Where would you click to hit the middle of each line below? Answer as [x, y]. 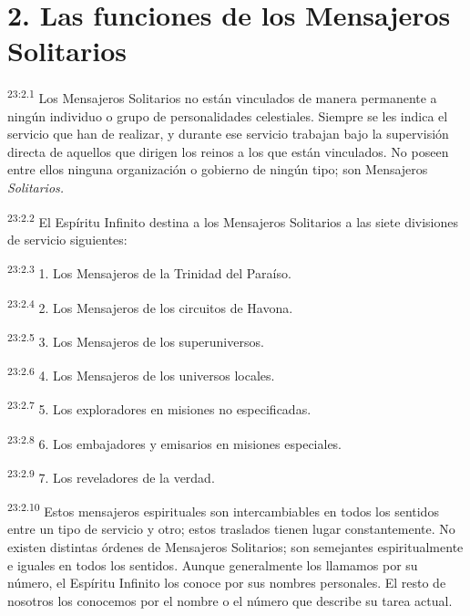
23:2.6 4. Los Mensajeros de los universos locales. [141, 374]
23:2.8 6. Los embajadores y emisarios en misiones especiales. [174, 442]
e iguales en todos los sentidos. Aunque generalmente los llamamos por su [213, 564]
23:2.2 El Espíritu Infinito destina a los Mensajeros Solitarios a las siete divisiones [233, 220]
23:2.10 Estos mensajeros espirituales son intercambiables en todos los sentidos [223, 510]
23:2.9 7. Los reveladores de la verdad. [111, 475]
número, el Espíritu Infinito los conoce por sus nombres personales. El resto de [227, 583]
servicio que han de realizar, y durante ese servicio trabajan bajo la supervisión [228, 134]
